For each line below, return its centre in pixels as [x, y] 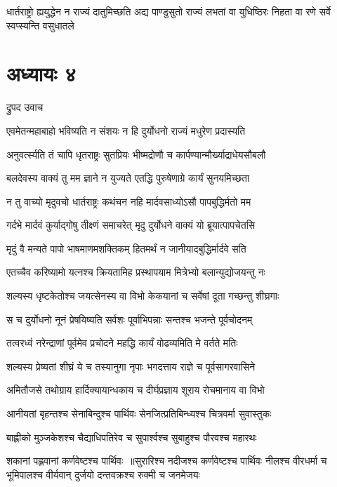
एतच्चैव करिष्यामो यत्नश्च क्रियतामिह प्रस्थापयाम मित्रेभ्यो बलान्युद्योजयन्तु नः [136, 272]
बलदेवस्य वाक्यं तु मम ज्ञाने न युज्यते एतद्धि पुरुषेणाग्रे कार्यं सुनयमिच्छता [128, 178]
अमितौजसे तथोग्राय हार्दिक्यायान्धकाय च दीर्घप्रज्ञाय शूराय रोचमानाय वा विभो [136, 390]
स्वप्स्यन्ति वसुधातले [40, 25]
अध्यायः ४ [41, 73]
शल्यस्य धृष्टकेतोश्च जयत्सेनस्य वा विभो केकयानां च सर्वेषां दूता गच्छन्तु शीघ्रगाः [143, 296]
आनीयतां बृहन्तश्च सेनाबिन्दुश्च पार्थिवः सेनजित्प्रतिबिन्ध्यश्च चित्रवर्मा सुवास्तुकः [139, 414]
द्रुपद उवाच [25, 107]
